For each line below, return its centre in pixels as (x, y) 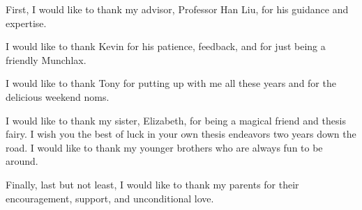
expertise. (26, 23)
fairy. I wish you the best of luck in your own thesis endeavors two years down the (181, 134)
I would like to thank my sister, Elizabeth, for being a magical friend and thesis (176, 120)
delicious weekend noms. (58, 96)
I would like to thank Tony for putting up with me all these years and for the (171, 83)
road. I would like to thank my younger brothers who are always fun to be (164, 147)
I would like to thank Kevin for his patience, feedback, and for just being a (166, 46)
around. (22, 161)
